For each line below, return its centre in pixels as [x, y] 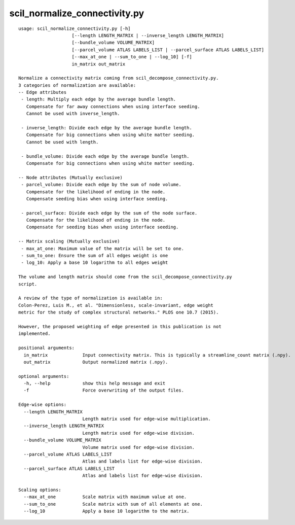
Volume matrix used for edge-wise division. [139, 447]
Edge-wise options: [43, 405]
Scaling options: [40, 490]
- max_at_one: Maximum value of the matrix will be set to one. [103, 248]
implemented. [34, 334]
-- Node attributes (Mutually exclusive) [70, 177]
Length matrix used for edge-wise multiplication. [146, 419]
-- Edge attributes [43, 92]
